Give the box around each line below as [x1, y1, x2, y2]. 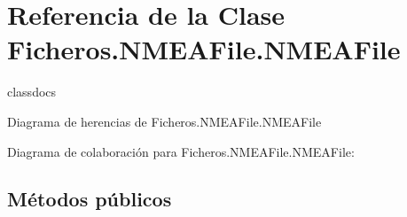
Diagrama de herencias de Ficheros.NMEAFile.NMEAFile [7, 112, 322, 130]
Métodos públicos [7, 185, 172, 213]
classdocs [7, 82, 57, 101]
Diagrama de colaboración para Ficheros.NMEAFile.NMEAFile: [7, 142, 355, 160]
